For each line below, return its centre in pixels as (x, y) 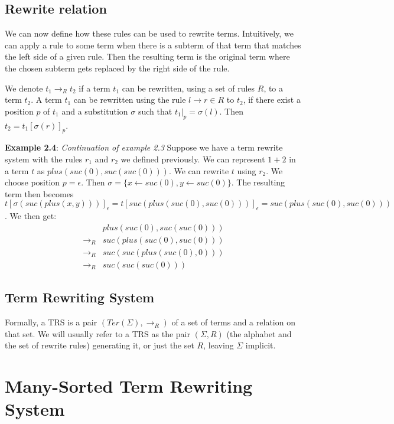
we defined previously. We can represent (193, 159)
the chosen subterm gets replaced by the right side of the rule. (117, 68)
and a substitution (95, 111)
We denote (24, 88)
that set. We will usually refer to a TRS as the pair (97, 333)
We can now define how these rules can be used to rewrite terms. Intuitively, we (149, 33)
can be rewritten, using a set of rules (188, 88)
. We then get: (31, 216)
